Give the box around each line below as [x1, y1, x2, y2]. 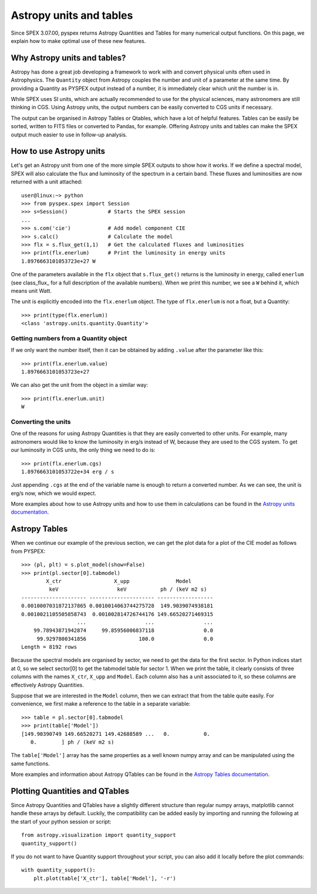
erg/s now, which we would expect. [11, 490, 97, 497]
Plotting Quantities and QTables [11, 786, 129, 796]
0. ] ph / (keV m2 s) [30, 738, 114, 745]
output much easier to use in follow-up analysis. [11, 131, 127, 138]
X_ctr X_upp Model [46, 578, 192, 584]
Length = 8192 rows [21, 644, 77, 651]
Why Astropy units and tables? [11, 53, 126, 63]
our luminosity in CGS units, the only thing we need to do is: [11, 447, 156, 454]
